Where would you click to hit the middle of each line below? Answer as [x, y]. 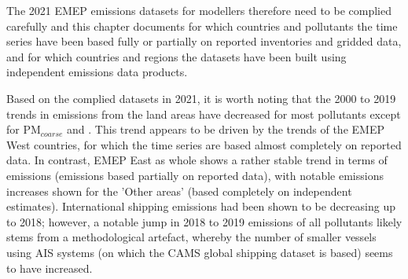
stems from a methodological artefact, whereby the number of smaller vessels [191, 237]
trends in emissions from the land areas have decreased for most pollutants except [204, 114]
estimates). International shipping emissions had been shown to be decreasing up [201, 206]
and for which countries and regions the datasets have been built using [176, 56]
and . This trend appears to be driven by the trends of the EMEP [226, 129]
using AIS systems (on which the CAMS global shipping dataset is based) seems [200, 252]
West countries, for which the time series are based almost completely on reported [204, 144]
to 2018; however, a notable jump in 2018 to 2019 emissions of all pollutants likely [204, 221]
